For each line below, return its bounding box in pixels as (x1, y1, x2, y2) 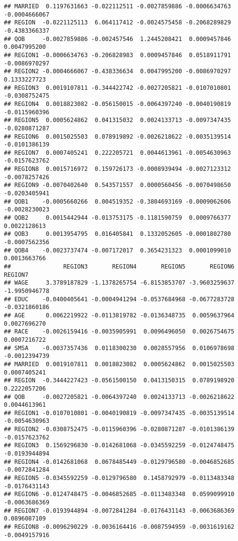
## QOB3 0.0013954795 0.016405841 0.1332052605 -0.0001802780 (4, 230, 231, 238)
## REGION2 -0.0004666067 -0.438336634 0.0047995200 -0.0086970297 (4, 68, 231, 75)
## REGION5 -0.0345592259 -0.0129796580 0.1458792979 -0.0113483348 (4, 475, 235, 482)
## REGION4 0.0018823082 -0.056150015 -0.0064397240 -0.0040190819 (4, 100, 231, 107)
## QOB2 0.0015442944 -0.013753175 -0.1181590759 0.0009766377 (4, 214, 231, 222)
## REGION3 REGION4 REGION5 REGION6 (4, 263, 235, 270)
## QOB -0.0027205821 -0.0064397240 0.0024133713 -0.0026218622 (4, 393, 235, 400)
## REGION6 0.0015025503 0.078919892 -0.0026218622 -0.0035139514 (4, 133, 231, 140)
